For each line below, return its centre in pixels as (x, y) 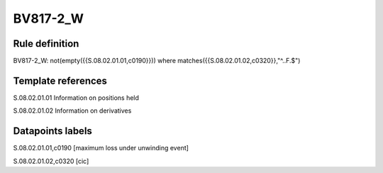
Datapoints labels (52, 131)
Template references (60, 80)
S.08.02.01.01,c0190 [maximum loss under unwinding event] (101, 148)
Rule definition (46, 44)
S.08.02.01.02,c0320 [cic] (51, 161)
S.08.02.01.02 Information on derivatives (72, 111)
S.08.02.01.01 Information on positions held (76, 97)
